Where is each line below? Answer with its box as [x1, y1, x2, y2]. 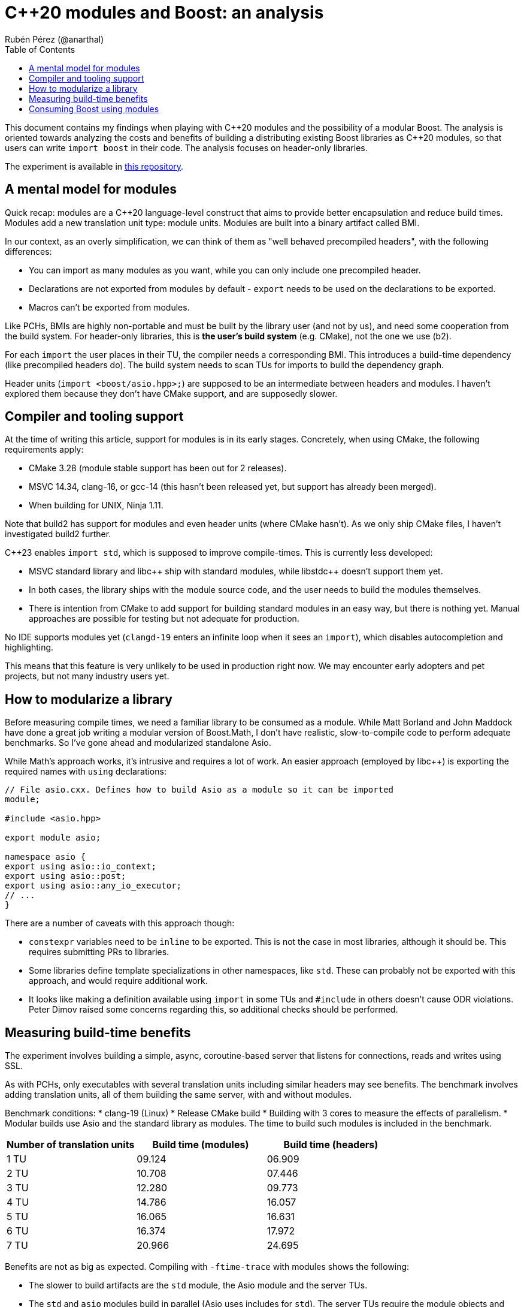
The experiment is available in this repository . [5, 161, 184, 171]
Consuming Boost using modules [29, 103, 159, 114]
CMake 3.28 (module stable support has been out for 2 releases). [29, 463, 287, 474]
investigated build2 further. [5, 529, 111, 540]
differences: [5, 246, 52, 257]
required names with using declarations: [5, 766, 166, 777]
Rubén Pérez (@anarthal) [5, 34, 104, 44]
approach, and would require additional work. [29, 975, 208, 986]
